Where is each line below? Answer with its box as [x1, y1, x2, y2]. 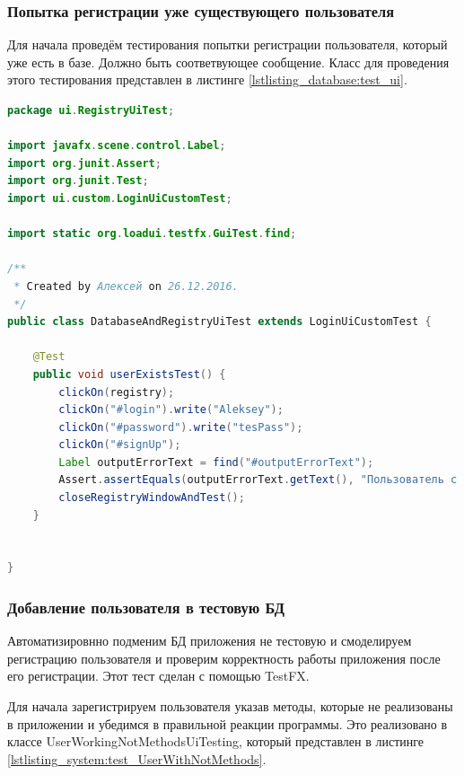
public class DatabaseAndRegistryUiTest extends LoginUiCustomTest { [7, 315, 432, 329]
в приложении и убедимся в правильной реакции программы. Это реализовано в [7, 714, 448, 733]
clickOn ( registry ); [58, 385, 175, 399]
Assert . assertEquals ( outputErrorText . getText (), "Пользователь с [58, 473, 458, 487]
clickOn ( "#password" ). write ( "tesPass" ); [58, 420, 303, 434]
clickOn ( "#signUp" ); [58, 438, 181, 452]
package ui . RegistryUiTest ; [7, 104, 175, 117]
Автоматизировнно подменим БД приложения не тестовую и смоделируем [7, 631, 412, 650]
